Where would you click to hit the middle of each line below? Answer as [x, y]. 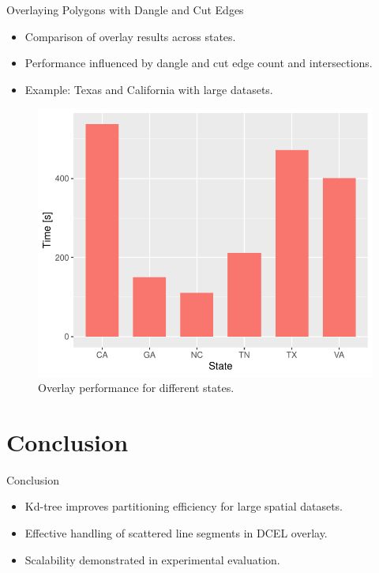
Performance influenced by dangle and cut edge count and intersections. [199, 63]
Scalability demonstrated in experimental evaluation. [152, 559]
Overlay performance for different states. [136, 388]
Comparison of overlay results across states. [130, 36]
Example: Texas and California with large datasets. [149, 89]
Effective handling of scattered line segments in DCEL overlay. [176, 533]
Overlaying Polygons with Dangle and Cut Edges [125, 9]
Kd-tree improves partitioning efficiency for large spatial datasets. [184, 506]
